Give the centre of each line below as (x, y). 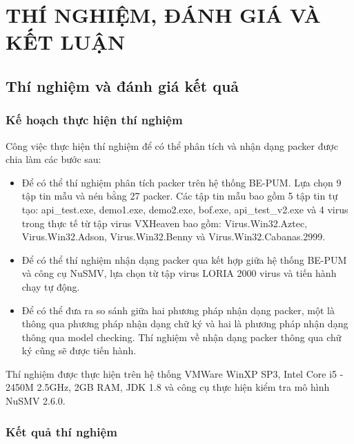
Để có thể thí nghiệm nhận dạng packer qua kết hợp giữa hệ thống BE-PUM (184, 259)
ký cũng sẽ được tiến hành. (79, 350)
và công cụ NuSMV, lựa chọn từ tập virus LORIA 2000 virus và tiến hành (179, 273)
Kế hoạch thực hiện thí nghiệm (94, 120)
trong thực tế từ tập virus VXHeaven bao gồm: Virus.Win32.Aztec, (165, 223)
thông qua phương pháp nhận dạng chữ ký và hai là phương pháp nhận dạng (185, 324)
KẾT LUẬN (66, 42)
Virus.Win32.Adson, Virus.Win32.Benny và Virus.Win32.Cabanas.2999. (174, 237)
